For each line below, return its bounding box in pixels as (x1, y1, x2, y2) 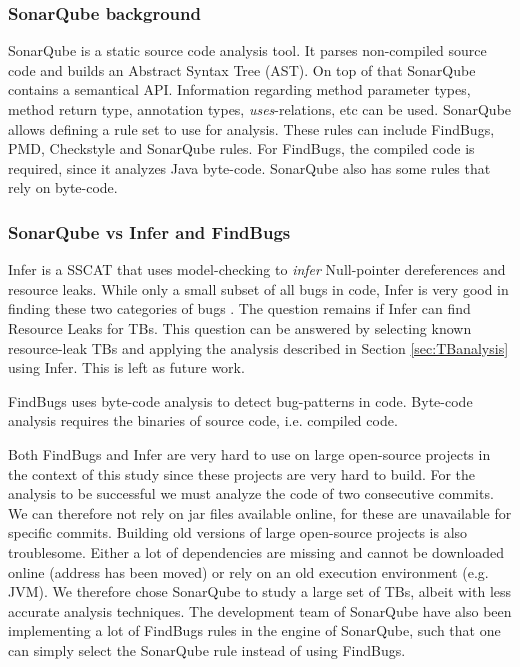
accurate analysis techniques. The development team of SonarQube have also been (8, 600, 512, 621)
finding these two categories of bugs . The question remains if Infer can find (8, 298, 471, 319)
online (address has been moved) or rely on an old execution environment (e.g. (8, 561, 489, 582)
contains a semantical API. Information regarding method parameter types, (8, 79, 471, 100)
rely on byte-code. (8, 177, 118, 198)
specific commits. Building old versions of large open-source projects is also (8, 522, 468, 543)
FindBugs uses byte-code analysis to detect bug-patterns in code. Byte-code (8, 390, 473, 411)
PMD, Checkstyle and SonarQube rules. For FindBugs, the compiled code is (8, 138, 475, 159)
